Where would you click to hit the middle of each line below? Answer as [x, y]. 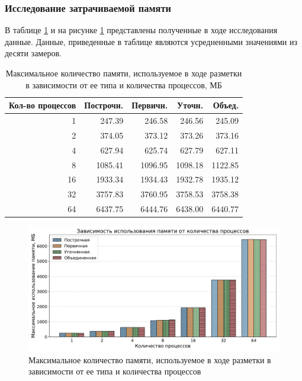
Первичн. [150, 105]
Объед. [226, 105]
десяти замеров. [33, 53]
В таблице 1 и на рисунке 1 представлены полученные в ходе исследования [141, 30]
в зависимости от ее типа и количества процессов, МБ [124, 84]
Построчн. [104, 105]
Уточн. [190, 105]
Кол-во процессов [43, 105]
